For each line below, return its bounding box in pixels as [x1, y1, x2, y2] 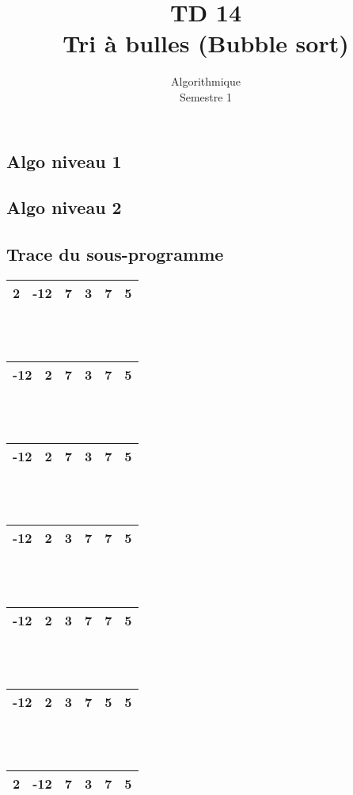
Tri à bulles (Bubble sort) [63, 27, 349, 59]
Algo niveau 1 [6, 148, 122, 173]
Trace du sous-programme [6, 242, 224, 266]
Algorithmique [171, 73, 241, 90]
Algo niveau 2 [6, 195, 122, 220]
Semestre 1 [179, 88, 233, 105]
